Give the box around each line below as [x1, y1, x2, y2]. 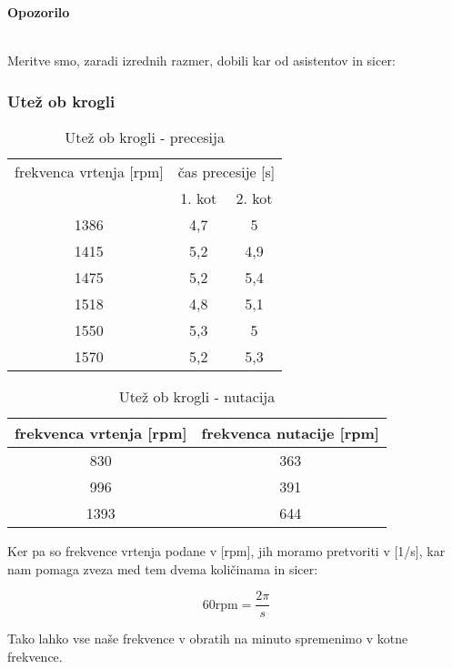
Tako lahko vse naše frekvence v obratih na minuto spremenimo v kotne [7, 629, 408, 648]
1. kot [180, 188, 217, 208]
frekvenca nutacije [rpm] [201, 422, 379, 443]
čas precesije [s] [177, 161, 276, 182]
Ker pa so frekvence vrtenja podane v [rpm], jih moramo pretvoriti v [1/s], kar [7, 542, 446, 560]
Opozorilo [7, 3, 70, 21]
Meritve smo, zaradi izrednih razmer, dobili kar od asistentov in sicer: [7, 51, 396, 70]
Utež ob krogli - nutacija [118, 386, 276, 407]
